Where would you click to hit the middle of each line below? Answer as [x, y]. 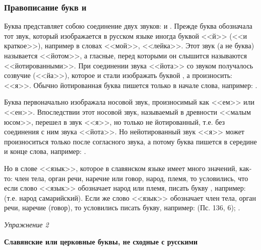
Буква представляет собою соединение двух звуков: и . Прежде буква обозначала [128, 26]
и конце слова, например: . [45, 151]
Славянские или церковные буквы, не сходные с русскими [101, 241]
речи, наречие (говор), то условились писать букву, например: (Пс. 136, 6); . [122, 207]
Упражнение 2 [26, 224]
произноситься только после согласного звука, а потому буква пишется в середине [130, 141]
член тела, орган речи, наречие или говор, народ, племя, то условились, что [132, 178]
